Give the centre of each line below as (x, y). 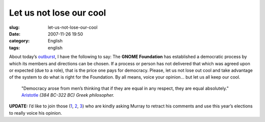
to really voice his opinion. (36, 113)
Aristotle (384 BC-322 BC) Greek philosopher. (68, 95)
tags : (14, 48)
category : (19, 41)
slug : (14, 27)
